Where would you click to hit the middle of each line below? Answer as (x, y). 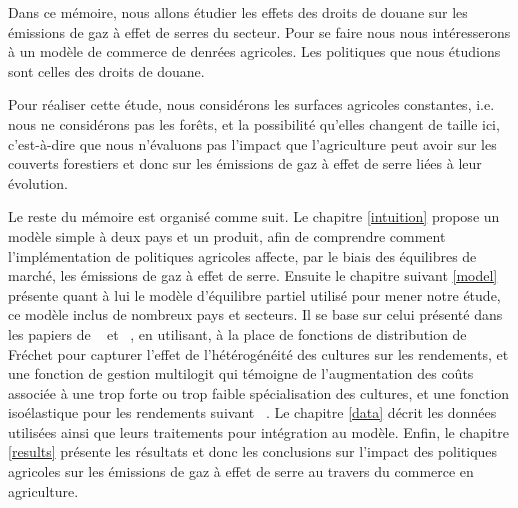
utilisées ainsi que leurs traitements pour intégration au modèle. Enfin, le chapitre (258, 431)
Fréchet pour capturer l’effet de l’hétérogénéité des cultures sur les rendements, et (258, 353)
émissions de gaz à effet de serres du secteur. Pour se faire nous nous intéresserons (259, 31)
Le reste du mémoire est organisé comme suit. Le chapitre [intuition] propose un (254, 216)
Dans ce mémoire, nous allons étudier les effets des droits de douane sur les (238, 12)
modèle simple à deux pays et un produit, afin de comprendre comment (227, 235)
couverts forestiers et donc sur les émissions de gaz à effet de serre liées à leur (245, 163)
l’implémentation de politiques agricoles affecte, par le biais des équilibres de (242, 255)
